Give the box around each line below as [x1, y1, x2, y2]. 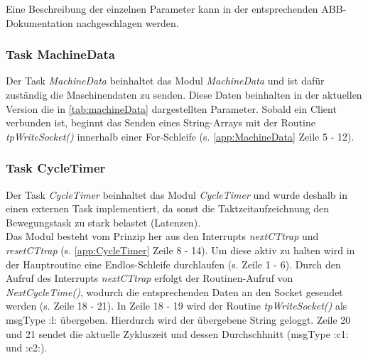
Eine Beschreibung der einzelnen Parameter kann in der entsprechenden [6, 1, 318, 16]
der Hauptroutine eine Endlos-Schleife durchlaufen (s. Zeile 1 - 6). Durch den [6, 256, 341, 271]
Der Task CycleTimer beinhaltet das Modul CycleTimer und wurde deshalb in [6, 187, 347, 202]
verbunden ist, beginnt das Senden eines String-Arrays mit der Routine [6, 115, 315, 130]
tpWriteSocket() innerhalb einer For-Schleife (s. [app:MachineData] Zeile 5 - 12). [6, 129, 355, 143]
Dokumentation [6, 15, 73, 30]
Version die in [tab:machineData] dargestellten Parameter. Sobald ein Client [6, 101, 337, 116]
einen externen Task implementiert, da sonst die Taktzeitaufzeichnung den [6, 201, 329, 216]
